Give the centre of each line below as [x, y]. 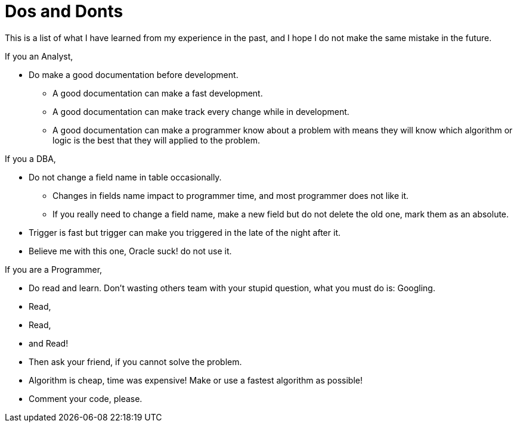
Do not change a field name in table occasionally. [125, 177]
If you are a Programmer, [54, 269]
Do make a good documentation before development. [134, 74]
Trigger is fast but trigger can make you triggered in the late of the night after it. [185, 232]
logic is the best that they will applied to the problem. [156, 140]
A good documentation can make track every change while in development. [201, 111]
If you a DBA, [30, 158]
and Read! [49, 343]
